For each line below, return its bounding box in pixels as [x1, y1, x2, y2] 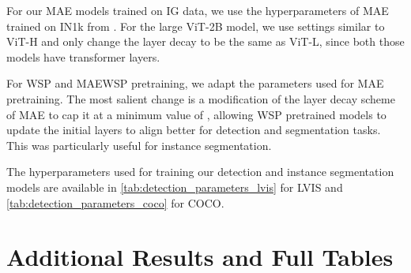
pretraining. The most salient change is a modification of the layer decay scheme [6, 90, 395, 107]
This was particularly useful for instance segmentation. [6, 136, 272, 153]
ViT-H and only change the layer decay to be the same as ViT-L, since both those [6, 33, 405, 50]
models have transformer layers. [6, 48, 160, 65]
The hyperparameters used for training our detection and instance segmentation [6, 163, 394, 180]
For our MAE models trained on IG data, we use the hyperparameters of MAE [6, 2, 389, 18]
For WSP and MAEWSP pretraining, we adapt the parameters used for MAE [6, 75, 384, 92]
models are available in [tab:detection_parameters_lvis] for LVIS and [6, 178, 343, 195]
